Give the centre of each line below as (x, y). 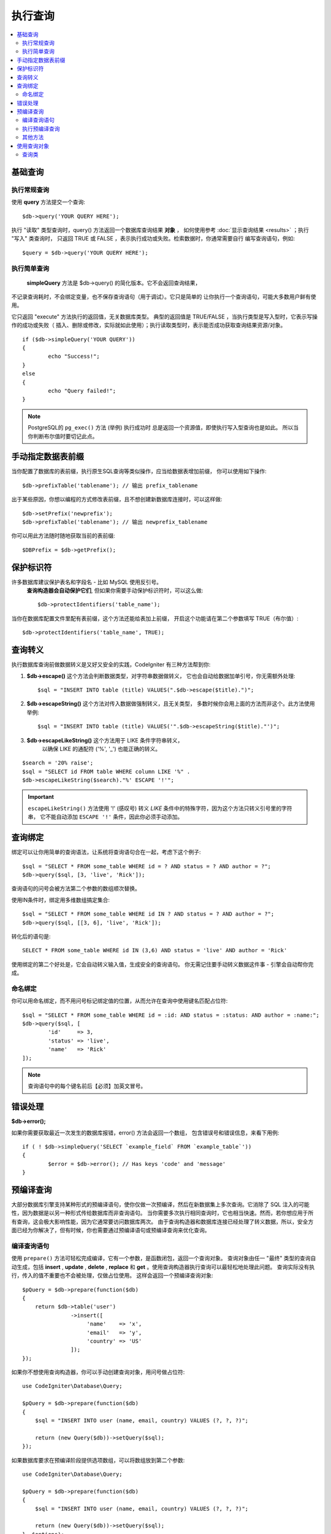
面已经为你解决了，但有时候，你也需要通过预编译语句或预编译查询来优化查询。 (111, 1230)
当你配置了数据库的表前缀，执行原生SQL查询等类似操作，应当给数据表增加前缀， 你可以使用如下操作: (139, 471)
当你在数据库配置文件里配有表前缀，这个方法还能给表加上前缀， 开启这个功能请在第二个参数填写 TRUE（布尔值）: (155, 618)
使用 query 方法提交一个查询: (48, 202)
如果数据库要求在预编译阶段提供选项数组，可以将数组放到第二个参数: (98, 1460)
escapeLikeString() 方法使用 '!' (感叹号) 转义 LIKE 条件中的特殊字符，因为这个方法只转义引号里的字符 (160, 808)
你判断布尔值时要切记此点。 (63, 436)
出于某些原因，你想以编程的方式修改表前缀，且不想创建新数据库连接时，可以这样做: (117, 499)
